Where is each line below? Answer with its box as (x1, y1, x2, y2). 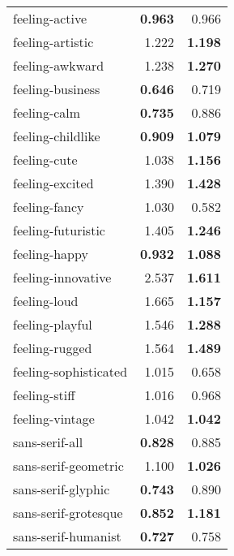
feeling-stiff (13, 386, 75, 404)
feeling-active (13, 9, 87, 28)
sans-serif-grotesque (13, 503, 123, 522)
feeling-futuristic (13, 221, 105, 239)
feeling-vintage (13, 409, 95, 428)
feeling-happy (13, 244, 88, 263)
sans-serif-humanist (13, 527, 121, 545)
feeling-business (13, 80, 100, 98)
